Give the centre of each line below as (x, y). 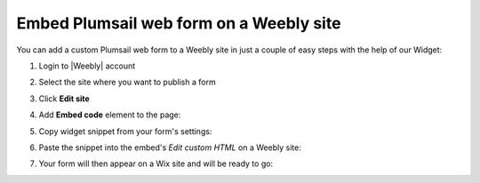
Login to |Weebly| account (87, 66)
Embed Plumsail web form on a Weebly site (179, 23)
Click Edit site (64, 99)
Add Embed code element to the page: (110, 115)
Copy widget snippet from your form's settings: (125, 131)
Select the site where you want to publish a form (128, 82)
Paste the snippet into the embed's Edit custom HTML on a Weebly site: (170, 147)
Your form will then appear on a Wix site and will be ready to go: (156, 163)
